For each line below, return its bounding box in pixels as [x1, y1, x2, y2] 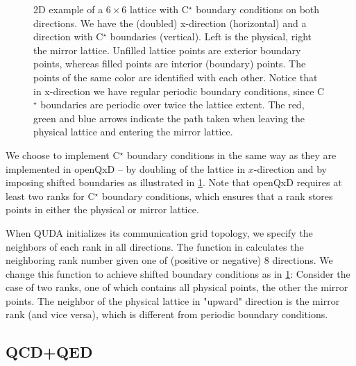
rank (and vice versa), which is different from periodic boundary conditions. [6, 307, 328, 322]
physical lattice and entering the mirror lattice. [33, 124, 233, 139]
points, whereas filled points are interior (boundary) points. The [33, 56, 306, 71]
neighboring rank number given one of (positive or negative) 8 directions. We [6, 253, 333, 267]
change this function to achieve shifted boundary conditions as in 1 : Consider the [6, 266, 350, 281]
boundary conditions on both [196, 2, 320, 16]
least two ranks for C [6, 188, 95, 203]
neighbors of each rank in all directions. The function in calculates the [6, 239, 304, 253]
